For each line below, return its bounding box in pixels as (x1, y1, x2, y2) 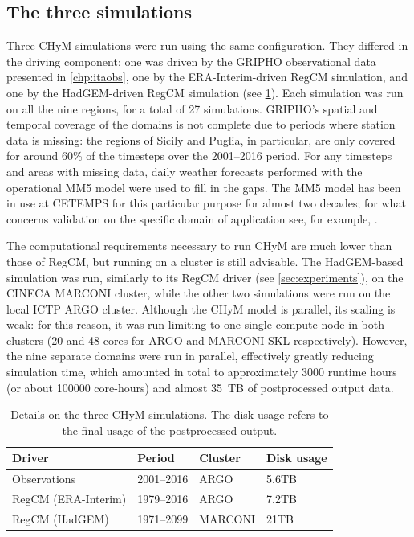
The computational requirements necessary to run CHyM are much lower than (6, 237, 392, 254)
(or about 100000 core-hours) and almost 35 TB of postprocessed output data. (6, 379, 394, 396)
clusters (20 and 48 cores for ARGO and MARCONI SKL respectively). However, (6, 331, 408, 348)
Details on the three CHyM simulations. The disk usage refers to (10, 406, 329, 423)
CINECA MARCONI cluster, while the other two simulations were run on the (6, 285, 391, 301)
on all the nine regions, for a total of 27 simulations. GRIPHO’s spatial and (6, 100, 378, 117)
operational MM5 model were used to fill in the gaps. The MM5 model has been (6, 178, 401, 195)
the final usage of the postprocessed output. (62, 421, 278, 438)
